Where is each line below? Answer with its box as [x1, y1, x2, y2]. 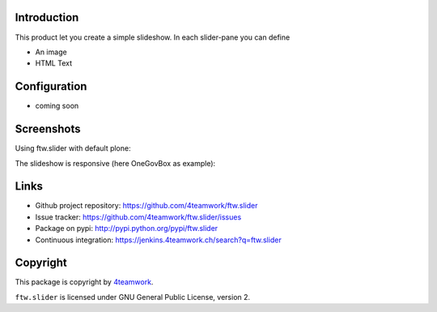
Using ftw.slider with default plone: [15, 143, 131, 153]
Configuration [15, 79, 87, 93]
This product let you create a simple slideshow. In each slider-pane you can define [15, 32, 291, 42]
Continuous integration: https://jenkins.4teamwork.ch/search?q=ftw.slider [35, 235, 282, 245]
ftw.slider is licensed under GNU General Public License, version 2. [15, 292, 251, 301]
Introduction [15, 11, 79, 24]
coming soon [35, 101, 79, 111]
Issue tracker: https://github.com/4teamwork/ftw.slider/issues [35, 212, 242, 222]
